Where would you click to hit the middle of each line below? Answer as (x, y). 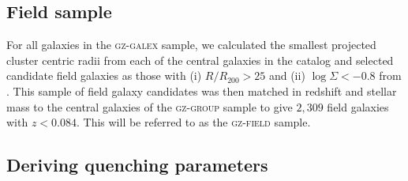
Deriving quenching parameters (137, 165)
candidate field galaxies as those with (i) (104, 75)
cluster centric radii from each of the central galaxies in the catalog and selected (200, 60)
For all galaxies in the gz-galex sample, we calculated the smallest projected (191, 45)
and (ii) (287, 75)
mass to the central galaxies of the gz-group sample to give (150, 106)
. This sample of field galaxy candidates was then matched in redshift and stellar (202, 90)
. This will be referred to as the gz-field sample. (193, 122)
